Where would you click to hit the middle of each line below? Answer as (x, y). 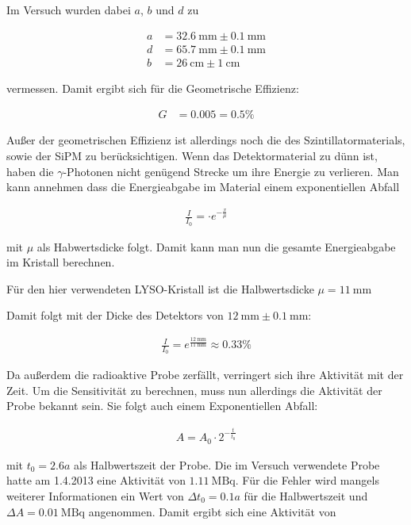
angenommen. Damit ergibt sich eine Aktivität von (212, 511)
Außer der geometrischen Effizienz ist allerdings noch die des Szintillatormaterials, (206, 140)
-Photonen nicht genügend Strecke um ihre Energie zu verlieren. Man (231, 171)
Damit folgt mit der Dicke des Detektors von (115, 315)
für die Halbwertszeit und (306, 495)
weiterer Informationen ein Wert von (95, 495)
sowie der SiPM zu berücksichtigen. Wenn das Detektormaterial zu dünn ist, (192, 155)
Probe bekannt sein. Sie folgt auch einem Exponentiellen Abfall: (162, 406)
